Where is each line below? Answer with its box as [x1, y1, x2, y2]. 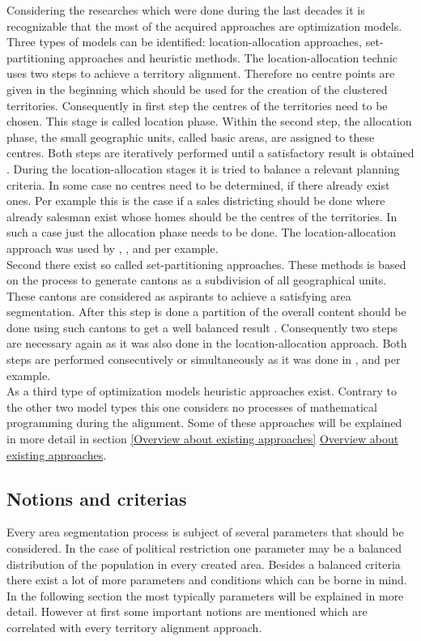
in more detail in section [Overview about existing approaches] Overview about [6, 430, 399, 447]
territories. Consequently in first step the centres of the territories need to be [6, 96, 388, 113]
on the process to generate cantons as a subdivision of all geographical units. [6, 271, 387, 288]
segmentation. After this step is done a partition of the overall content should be [6, 303, 406, 320]
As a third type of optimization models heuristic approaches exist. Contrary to [6, 382, 398, 400]
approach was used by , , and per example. [6, 239, 219, 256]
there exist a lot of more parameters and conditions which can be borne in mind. [6, 571, 407, 588]
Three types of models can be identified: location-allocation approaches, [6, 33, 362, 50]
